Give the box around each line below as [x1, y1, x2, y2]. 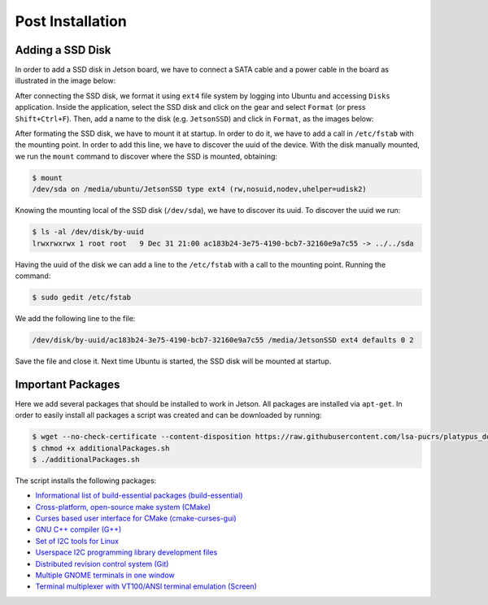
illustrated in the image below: [15, 76, 116, 85]
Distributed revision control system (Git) [35, 559, 169, 568]
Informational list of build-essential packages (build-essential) [35, 490, 243, 500]
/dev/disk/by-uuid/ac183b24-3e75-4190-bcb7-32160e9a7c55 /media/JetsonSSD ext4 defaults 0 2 [32, 335, 414, 345]
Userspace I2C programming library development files [35, 547, 218, 557]
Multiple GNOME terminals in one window [35, 570, 175, 581]
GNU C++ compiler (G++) [35, 524, 122, 534]
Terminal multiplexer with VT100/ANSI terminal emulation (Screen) [35, 581, 258, 591]
